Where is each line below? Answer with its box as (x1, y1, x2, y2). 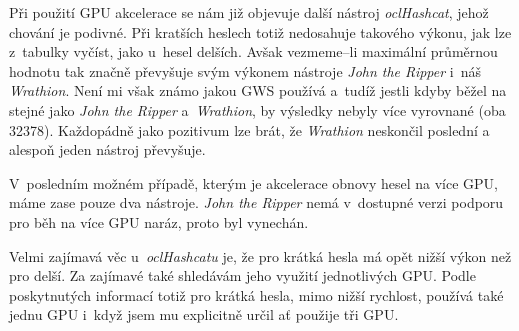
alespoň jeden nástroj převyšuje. (9, 139, 206, 160)
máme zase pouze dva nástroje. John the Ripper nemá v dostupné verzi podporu (9, 192, 504, 213)
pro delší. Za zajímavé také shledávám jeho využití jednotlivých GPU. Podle (9, 265, 476, 286)
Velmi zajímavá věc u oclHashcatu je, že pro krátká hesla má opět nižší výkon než (9, 245, 512, 266)
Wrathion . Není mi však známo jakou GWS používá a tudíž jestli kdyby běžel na (9, 80, 507, 101)
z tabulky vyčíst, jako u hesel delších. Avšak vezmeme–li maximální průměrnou (9, 41, 498, 62)
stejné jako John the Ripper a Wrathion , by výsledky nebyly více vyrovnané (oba (9, 99, 506, 120)
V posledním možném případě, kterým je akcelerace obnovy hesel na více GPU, (9, 172, 498, 193)
